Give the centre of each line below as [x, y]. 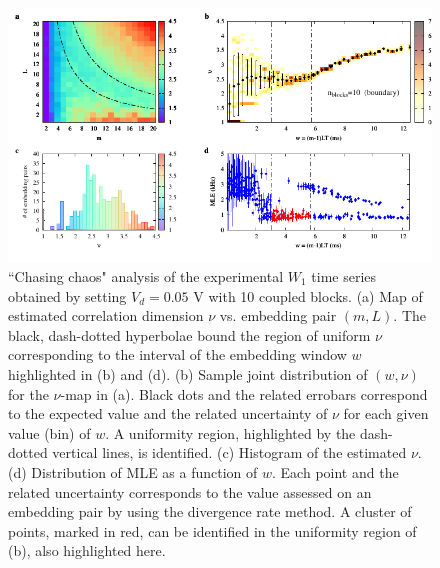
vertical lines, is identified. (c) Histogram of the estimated [229, 452]
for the [28, 393]
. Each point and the [335, 471]
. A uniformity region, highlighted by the [230, 432]
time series [344, 275]
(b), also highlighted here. [87, 550]
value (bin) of [49, 432]
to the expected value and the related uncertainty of [168, 413]
